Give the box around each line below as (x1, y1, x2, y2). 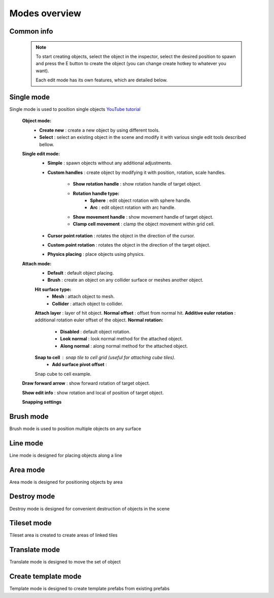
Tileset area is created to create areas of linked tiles (9, 532, 118, 539)
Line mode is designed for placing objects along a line (9, 452, 122, 458)
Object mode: (22, 117, 52, 124)
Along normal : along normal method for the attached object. (60, 343, 188, 349)
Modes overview (9, 8, 81, 19)
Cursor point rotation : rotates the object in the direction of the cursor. (47, 232, 195, 238)
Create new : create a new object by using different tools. (39, 127, 160, 133)
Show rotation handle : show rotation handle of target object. (73, 181, 201, 187)
